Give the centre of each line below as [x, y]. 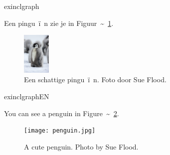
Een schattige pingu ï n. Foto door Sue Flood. [95, 79]
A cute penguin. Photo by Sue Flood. [81, 146]
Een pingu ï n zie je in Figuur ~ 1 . [59, 23]
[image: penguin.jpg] [60, 131]
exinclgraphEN [27, 96]
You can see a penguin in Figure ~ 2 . [62, 113]
